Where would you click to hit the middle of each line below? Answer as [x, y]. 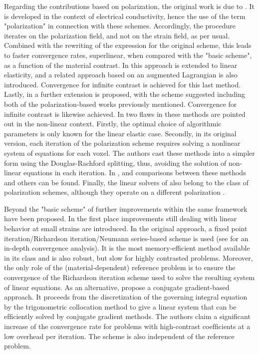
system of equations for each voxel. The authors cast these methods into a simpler [129, 153]
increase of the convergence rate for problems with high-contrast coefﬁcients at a [127, 326]
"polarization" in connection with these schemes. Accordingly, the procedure [120, 26]
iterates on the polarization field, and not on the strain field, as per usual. [117, 35]
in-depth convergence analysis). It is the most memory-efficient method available [127, 248]
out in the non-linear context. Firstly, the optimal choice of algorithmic [113, 124]
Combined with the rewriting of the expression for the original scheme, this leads [128, 45]
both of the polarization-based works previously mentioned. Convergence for [121, 104]
